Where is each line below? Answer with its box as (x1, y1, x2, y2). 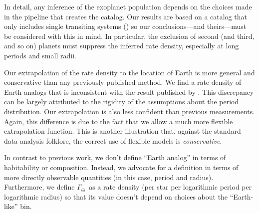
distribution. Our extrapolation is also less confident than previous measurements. (4, 106, 255, 116)
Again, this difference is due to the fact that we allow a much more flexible (4, 116, 233, 126)
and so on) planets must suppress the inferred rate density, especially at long (4, 40, 239, 51)
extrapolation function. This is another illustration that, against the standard (4, 126, 241, 136)
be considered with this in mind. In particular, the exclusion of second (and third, (4, 30, 255, 41)
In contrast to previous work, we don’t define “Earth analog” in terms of (4, 152, 226, 163)
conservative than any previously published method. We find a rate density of (4, 77, 242, 87)
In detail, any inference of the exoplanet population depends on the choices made (4, 1, 252, 11)
